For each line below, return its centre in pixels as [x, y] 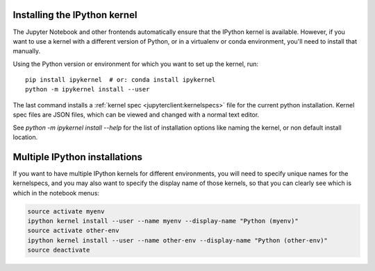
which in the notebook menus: [56, 193]
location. [25, 137]
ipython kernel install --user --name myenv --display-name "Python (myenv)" [163, 221]
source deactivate [59, 250]
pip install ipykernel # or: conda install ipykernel [120, 80]
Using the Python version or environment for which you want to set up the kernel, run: [136, 64]
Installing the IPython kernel [75, 15]
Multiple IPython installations [77, 157]
